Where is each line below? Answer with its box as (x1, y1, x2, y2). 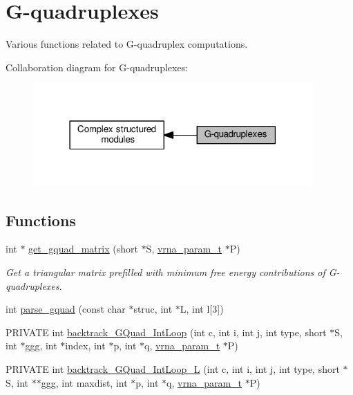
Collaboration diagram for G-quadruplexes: (6, 59, 189, 74)
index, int (65, 338, 106, 353)
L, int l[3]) (180, 302, 224, 316)
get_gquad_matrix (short (28, 241, 138, 256)
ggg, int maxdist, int (41, 375, 128, 389)
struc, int (133, 302, 173, 316)
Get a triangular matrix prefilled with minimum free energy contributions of (6, 265, 325, 279)
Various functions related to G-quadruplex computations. (6, 37, 248, 51)
